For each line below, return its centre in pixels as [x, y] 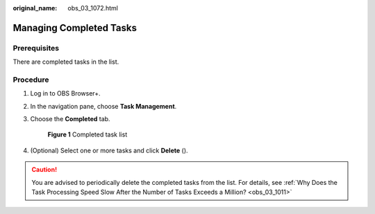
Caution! [44, 170]
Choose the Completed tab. [70, 119]
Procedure [31, 80]
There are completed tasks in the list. [66, 62]
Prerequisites [36, 48]
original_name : [35, 8]
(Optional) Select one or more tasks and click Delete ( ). [109, 150]
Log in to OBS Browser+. [65, 93]
